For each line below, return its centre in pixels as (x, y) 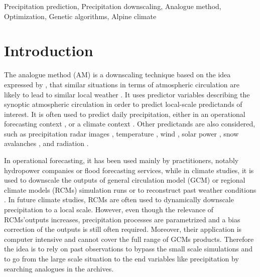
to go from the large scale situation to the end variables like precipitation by (121, 258)
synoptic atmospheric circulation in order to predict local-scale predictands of (123, 104)
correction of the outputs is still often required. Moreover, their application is (123, 229)
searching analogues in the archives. (59, 268)
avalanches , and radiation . (46, 143)
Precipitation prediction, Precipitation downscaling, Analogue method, (113, 6)
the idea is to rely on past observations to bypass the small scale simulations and (128, 249)
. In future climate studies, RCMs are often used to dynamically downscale (119, 199)
